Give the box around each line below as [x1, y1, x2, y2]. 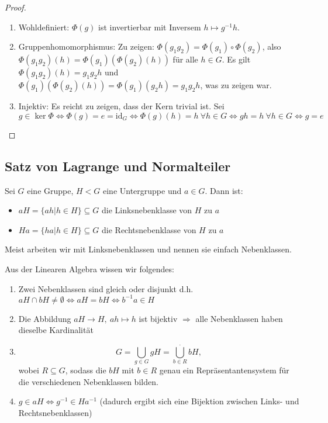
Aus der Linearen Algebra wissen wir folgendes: [5, 262, 174, 275]
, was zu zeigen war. [200, 79, 272, 91]
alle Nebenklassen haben [195, 312, 283, 324]
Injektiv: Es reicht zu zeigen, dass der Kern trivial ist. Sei [18, 100, 225, 112]
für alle [172, 53, 198, 65]
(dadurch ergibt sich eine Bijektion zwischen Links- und [99, 395, 299, 407]
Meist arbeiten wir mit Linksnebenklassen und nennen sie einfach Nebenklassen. [5, 243, 292, 255]
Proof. [5, 1, 26, 13]
